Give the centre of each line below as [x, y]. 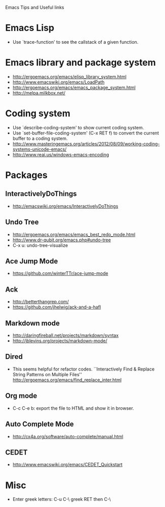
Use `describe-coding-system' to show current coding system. [78, 127]
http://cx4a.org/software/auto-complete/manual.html [68, 436]
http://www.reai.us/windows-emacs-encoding [61, 154]
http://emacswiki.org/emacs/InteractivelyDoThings [65, 206]
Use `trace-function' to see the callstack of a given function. [75, 42]
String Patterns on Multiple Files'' [47, 374]
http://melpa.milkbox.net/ [39, 93]
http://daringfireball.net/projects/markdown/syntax [66, 335]
